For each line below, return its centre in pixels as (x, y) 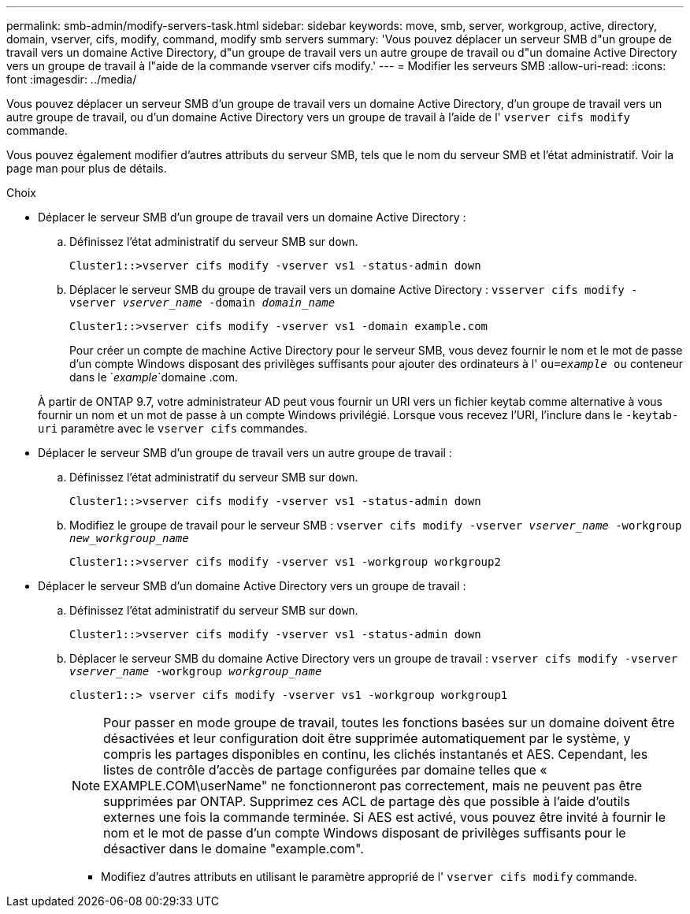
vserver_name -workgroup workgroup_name (196, 671)
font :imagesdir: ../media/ (72, 79)
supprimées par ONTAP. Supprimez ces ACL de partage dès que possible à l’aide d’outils (367, 801)
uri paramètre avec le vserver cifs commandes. (173, 428)
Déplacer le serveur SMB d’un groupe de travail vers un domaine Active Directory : (252, 217)
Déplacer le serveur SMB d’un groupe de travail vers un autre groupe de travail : (245, 453)
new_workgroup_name (129, 538)
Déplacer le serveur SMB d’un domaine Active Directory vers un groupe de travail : (252, 586)
